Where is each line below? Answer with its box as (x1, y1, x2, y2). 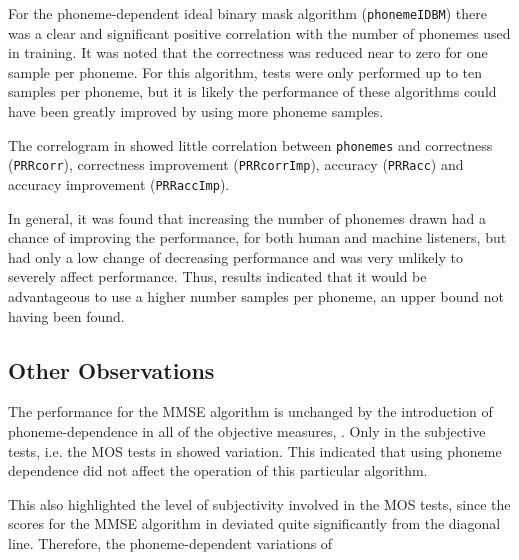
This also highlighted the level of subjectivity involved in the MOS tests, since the (8, 493, 511, 514)
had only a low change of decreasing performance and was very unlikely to (8, 246, 463, 267)
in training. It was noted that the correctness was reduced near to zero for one (8, 42, 488, 63)
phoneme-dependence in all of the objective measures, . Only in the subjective (8, 420, 486, 441)
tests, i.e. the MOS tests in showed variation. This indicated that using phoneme (8, 440, 502, 461)
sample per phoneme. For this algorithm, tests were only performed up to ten (8, 61, 483, 82)
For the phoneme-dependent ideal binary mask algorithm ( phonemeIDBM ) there (8, 3, 487, 23)
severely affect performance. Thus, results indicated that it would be (8, 266, 427, 287)
